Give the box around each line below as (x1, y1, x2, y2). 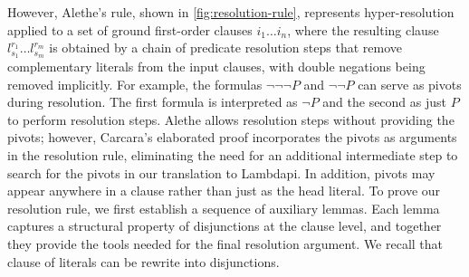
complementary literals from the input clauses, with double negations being (7, 57, 426, 76)
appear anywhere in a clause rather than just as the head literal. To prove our (7, 181, 441, 200)
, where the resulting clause (287, 20, 439, 39)
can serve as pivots (358, 74, 462, 93)
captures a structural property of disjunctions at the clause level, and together (7, 216, 442, 235)
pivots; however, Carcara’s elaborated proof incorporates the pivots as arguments (7, 128, 457, 147)
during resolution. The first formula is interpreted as (7, 92, 298, 111)
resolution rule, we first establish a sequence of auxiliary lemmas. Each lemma (7, 198, 440, 217)
